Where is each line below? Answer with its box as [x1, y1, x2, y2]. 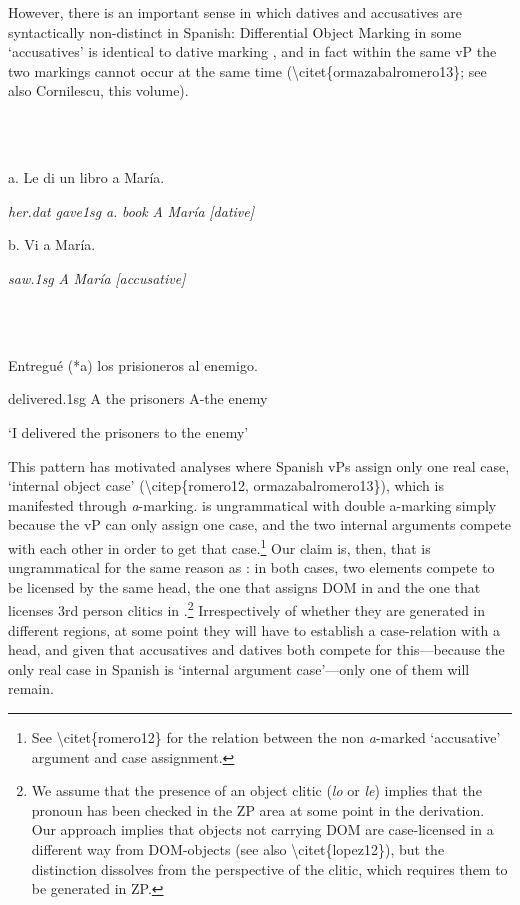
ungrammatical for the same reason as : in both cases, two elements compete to [8, 557, 495, 578]
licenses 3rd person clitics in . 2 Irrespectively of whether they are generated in [8, 597, 486, 620]
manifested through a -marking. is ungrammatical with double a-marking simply [8, 494, 497, 515]
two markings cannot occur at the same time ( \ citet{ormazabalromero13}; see [8, 60, 487, 81]
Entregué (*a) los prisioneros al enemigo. [8, 354, 258, 375]
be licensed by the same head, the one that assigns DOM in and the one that [8, 576, 481, 597]
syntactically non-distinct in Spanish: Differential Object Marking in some [8, 21, 462, 42]
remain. [8, 678, 54, 699]
